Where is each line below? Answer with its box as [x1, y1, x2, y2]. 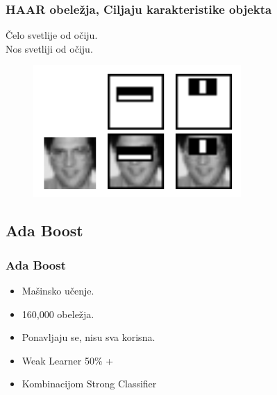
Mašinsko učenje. [22, 283, 94, 297]
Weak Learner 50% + [22, 353, 114, 367]
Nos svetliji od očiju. [6, 41, 93, 55]
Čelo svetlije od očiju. [6, 28, 98, 42]
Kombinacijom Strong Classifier [22, 376, 157, 391]
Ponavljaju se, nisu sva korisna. [22, 330, 156, 344]
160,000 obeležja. [22, 306, 94, 321]
